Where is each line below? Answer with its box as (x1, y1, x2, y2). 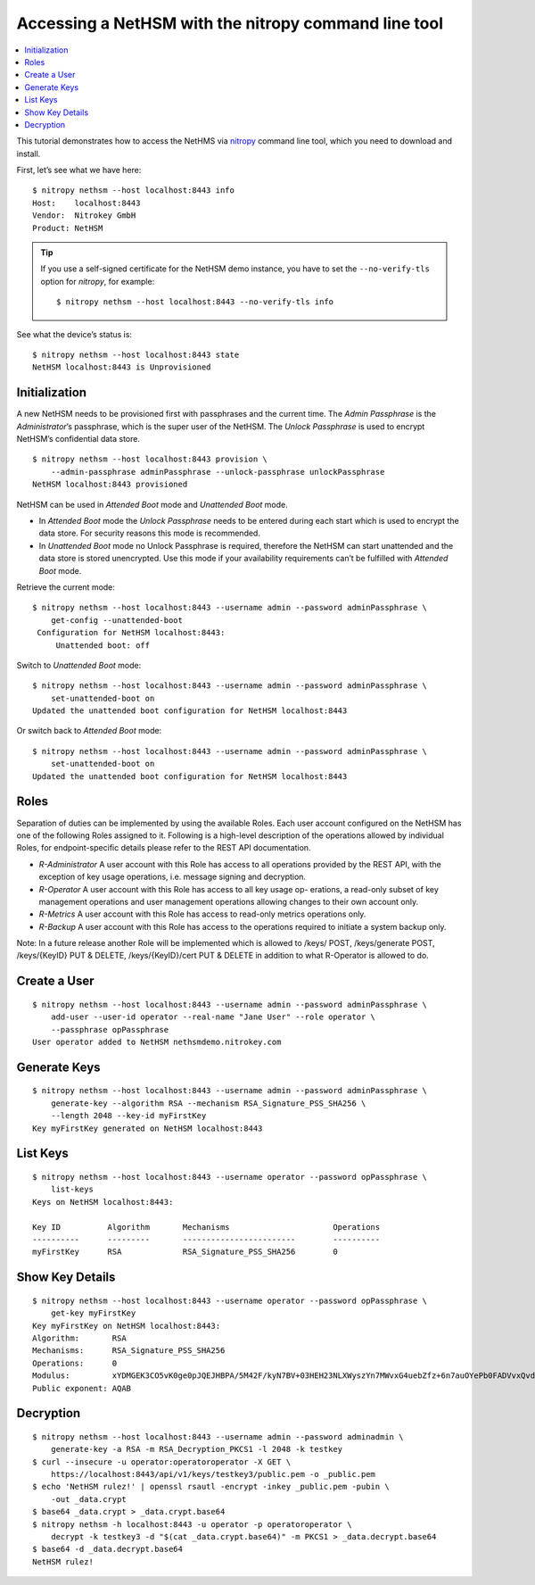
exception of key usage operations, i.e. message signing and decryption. (38, 871, 307, 883)
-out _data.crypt (50, 1494, 127, 1504)
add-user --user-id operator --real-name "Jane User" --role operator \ (50, 1012, 376, 1022)
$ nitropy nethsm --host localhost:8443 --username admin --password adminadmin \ (32, 1431, 404, 1441)
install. (16, 148, 41, 159)
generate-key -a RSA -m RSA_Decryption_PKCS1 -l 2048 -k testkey (50, 1444, 343, 1455)
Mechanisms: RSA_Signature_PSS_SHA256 (32, 1346, 226, 1356)
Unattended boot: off (55, 640, 151, 651)
